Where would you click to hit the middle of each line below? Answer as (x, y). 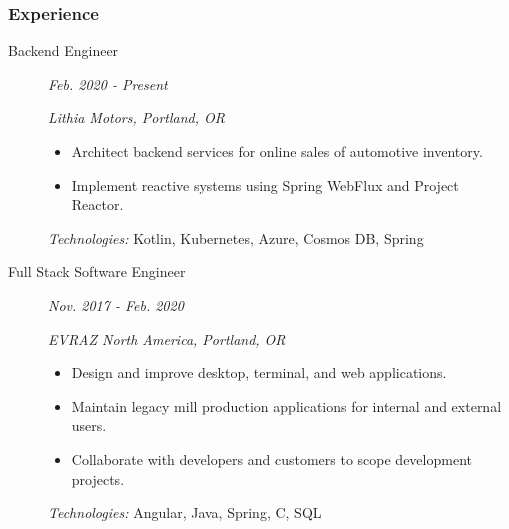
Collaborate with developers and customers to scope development (271, 458)
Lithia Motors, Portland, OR (137, 117)
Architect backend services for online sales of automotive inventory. (277, 151)
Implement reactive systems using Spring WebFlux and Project (265, 184)
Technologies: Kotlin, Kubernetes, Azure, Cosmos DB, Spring (236, 237)
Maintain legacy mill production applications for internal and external (286, 405)
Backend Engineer (63, 50)
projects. (98, 478)
